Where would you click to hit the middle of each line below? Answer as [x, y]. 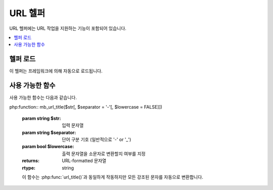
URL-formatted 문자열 [84, 161]
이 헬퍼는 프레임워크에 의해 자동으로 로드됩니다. [56, 71]
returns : [31, 161]
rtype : [29, 168]
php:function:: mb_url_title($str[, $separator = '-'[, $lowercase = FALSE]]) [86, 107]
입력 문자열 [73, 125]
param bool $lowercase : [48, 147]
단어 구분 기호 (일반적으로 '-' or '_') [97, 139]
